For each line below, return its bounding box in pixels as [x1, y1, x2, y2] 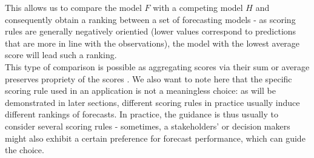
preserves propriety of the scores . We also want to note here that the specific [5, 72, 292, 85]
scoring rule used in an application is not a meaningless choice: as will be [5, 84, 276, 97]
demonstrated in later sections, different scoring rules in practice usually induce [5, 96, 300, 108]
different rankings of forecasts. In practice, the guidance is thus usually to [5, 108, 278, 120]
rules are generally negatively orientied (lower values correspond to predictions [5, 25, 296, 38]
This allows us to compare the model [5, 1, 142, 13]
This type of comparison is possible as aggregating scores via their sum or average [5, 60, 310, 73]
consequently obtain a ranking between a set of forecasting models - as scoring [5, 13, 296, 25]
